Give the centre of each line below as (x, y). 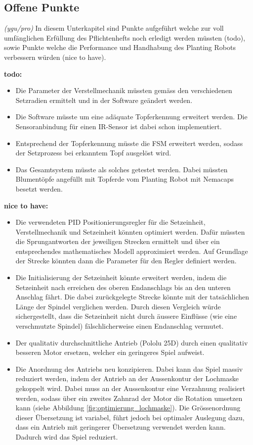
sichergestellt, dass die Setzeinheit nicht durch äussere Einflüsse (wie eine (126, 316)
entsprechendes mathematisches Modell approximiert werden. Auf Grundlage (132, 251)
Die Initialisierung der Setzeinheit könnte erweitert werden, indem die (121, 277)
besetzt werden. (39, 188)
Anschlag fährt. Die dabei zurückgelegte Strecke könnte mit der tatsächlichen (132, 297)
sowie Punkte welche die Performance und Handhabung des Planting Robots (120, 47)
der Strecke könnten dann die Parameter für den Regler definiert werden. (126, 261)
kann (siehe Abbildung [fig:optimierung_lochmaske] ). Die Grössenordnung (128, 408)
